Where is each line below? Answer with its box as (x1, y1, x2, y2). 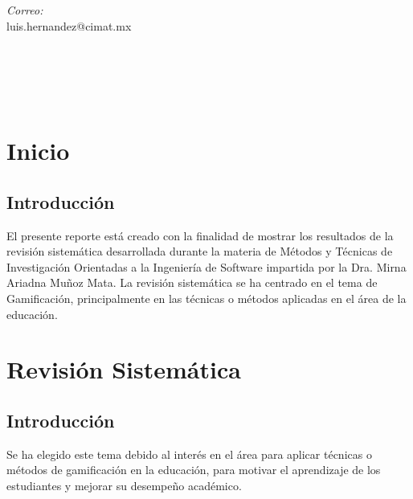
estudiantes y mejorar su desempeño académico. (6, 477, 242, 493)
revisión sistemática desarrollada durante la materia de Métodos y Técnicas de (6, 243, 393, 260)
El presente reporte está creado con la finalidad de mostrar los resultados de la (6, 227, 394, 243)
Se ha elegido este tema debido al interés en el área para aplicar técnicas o (6, 445, 372, 462)
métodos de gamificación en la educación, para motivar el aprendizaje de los (6, 461, 381, 478)
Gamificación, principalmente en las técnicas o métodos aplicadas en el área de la (6, 289, 407, 306)
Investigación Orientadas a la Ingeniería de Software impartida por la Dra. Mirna (6, 258, 407, 275)
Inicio (6, 134, 70, 167)
